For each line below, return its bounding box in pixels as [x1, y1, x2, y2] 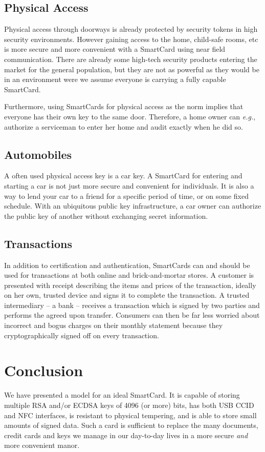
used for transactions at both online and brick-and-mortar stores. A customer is [4, 270, 254, 280]
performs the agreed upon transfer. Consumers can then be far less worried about [4, 310, 260, 320]
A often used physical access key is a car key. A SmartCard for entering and [4, 170, 242, 181]
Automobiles [4, 146, 72, 162]
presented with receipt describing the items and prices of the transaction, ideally [4, 279, 256, 290]
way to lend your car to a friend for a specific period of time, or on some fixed [4, 190, 249, 201]
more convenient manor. [4, 440, 80, 450]
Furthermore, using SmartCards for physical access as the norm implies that [4, 101, 244, 112]
